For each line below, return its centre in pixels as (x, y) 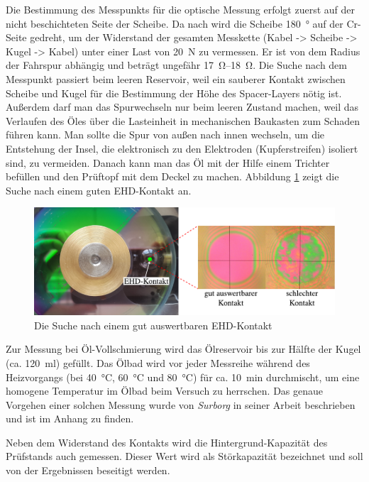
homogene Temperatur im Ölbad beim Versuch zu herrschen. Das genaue (165, 391)
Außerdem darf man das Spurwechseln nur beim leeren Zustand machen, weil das (182, 107)
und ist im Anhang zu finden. (70, 418)
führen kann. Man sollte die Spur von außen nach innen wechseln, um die (165, 135)
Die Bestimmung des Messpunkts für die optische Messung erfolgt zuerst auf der (180, 9)
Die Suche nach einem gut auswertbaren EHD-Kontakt (153, 325)
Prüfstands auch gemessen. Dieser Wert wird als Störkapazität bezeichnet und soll (184, 456)
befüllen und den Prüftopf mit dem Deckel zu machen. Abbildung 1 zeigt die (172, 176)
